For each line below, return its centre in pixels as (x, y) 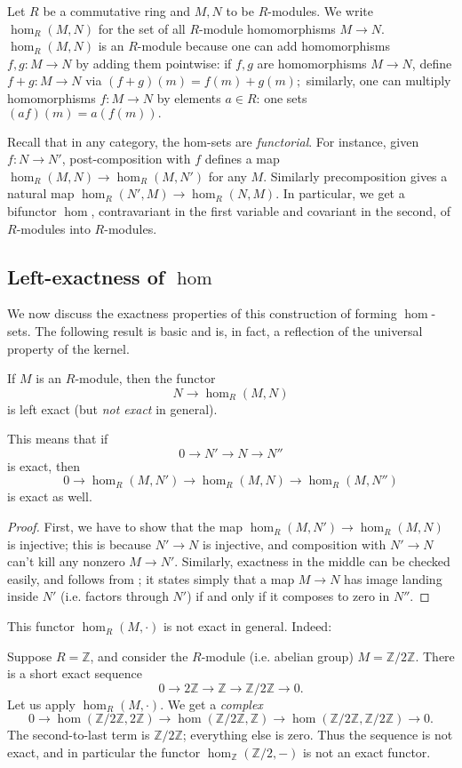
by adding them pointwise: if (154, 63)
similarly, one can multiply (378, 80)
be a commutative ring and (117, 11)
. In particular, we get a (340, 193)
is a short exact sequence (75, 673)
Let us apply (41, 704)
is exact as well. (50, 496)
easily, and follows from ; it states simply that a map (151, 578)
